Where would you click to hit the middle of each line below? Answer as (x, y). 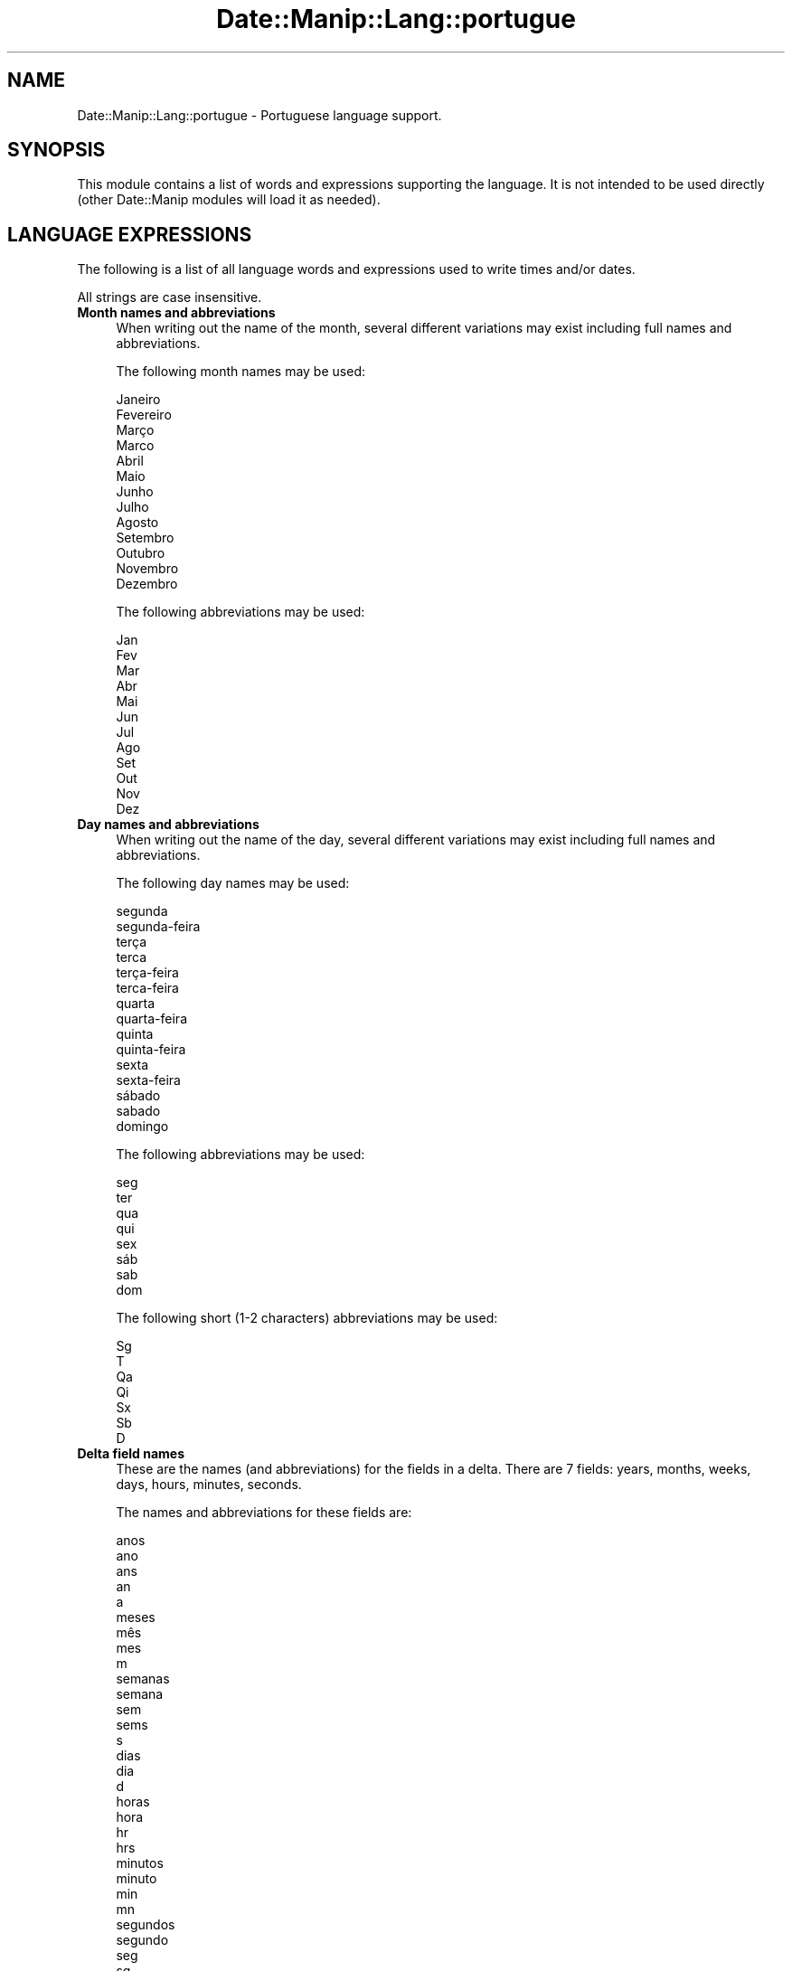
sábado (138, 1096)
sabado (138, 1111)
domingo (142, 1127)
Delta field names (131, 1454)
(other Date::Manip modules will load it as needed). (229, 200)
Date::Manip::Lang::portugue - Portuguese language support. (259, 115)
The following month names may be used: (240, 372)
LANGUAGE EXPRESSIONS (130, 234)
